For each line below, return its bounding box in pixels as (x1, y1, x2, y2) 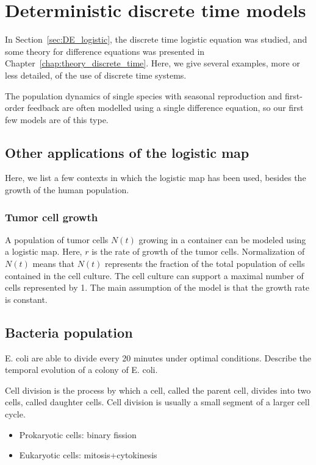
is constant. (5, 293, 48, 305)
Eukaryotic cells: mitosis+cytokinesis (19, 449, 157, 461)
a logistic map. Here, (5, 245, 82, 258)
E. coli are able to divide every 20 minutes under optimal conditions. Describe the (5, 351, 312, 364)
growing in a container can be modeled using (138, 233, 306, 246)
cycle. (5, 408, 26, 421)
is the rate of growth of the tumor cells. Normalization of (92, 245, 305, 258)
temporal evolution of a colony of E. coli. (5, 363, 158, 376)
